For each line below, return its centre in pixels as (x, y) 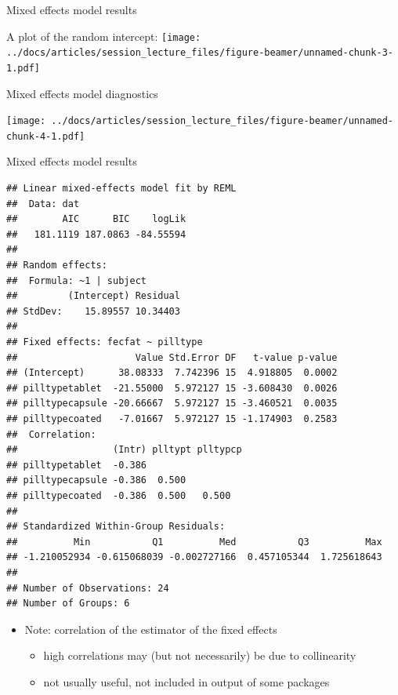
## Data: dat (43, 204)
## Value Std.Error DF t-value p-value (172, 357)
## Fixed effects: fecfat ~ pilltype (105, 342)
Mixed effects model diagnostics (82, 93)
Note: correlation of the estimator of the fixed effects (151, 629)
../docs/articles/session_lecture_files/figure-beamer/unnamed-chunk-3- (200, 53)
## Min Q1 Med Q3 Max (194, 542)
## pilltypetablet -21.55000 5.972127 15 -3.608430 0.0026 (172, 388)
